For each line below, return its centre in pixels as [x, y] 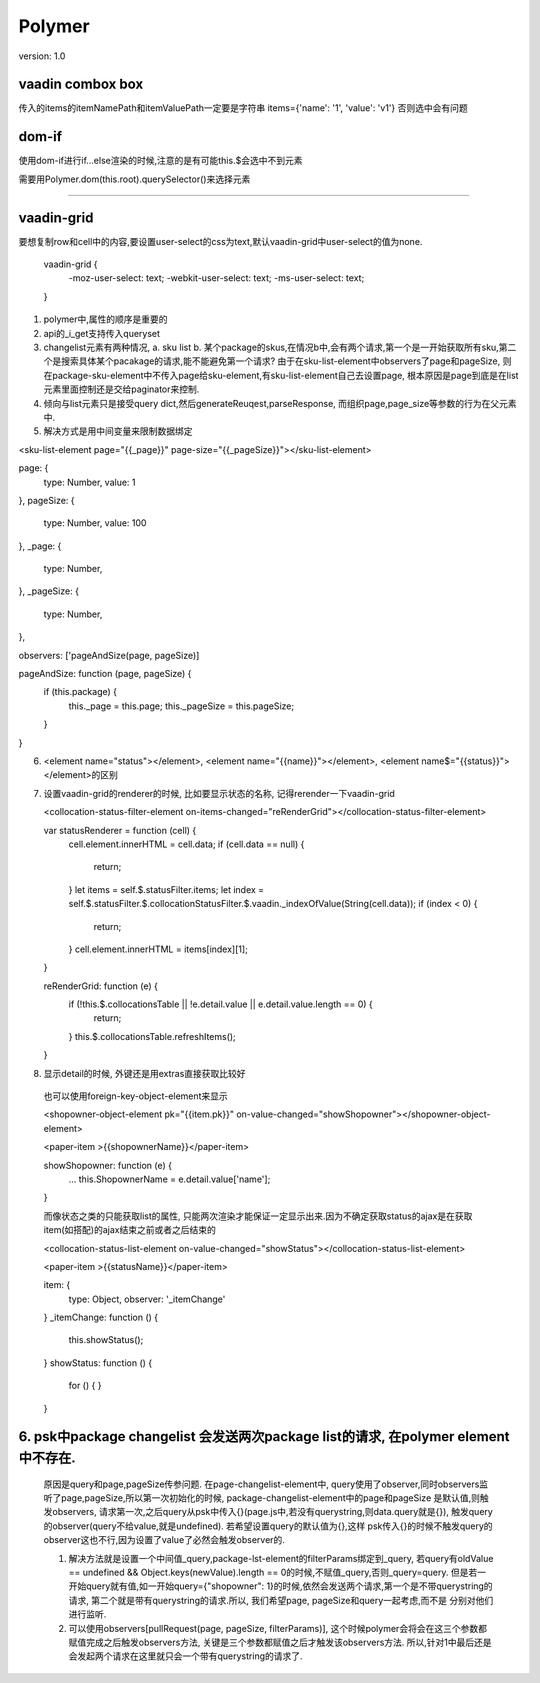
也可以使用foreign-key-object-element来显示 [136, 1096]
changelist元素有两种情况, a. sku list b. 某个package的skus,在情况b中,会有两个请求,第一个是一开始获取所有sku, [271, 347]
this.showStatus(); [106, 1340]
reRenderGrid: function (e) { [101, 986]
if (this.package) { [80, 692]
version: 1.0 [42, 56]
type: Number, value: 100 [95, 523]
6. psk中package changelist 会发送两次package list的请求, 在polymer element [264, 1436]
